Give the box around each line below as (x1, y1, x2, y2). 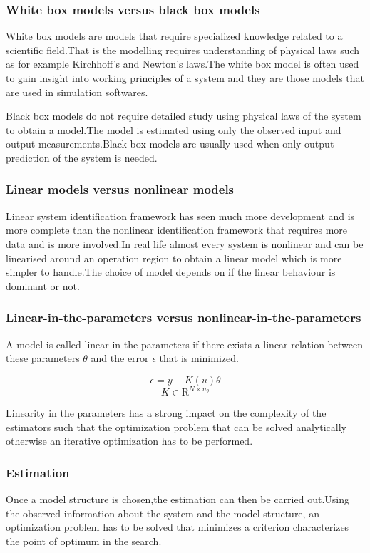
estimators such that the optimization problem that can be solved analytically (6, 419, 346, 434)
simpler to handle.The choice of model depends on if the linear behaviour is (6, 264, 336, 279)
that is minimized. (159, 351, 239, 366)
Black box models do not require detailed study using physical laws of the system (6, 108, 361, 123)
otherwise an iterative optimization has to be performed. (6, 433, 253, 448)
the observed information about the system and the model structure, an (6, 505, 319, 520)
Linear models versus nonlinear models (6, 180, 235, 198)
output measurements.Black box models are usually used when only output (6, 136, 334, 151)
